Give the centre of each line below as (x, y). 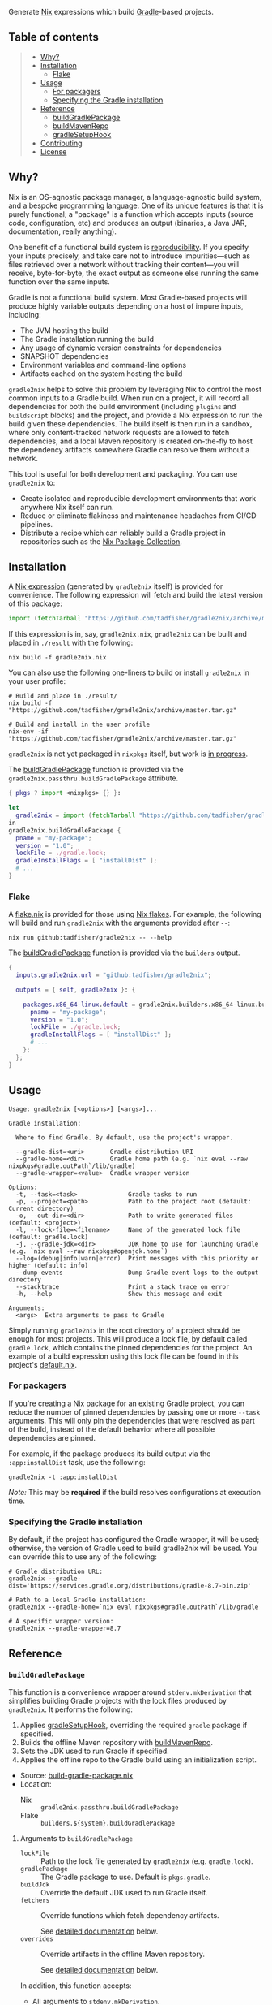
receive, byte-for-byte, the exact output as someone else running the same (134, 273)
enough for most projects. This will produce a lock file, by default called (128, 1338)
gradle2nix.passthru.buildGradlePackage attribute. (93, 778)
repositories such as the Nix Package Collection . (101, 541)
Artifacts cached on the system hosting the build (101, 374)
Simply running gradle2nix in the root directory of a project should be (124, 1330)
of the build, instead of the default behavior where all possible (112, 1429)
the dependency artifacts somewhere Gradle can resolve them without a (129, 449)
